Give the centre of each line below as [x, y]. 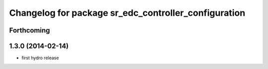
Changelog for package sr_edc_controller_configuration [127, 13]
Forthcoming [30, 30]
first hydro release [40, 58]
